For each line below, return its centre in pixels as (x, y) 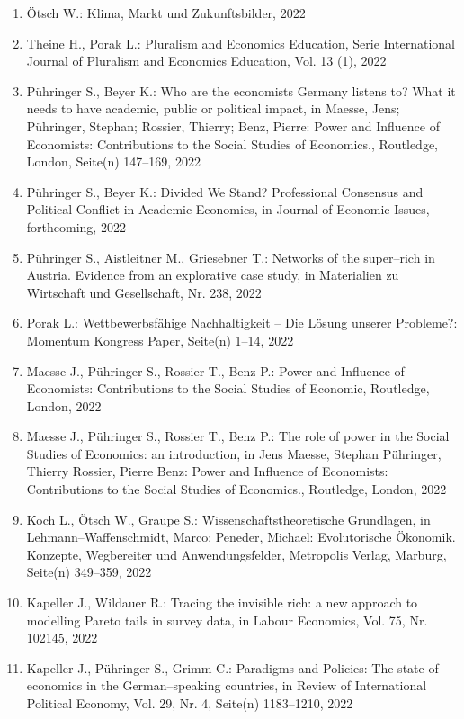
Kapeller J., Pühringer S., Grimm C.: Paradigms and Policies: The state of (232, 667)
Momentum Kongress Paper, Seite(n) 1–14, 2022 (160, 340)
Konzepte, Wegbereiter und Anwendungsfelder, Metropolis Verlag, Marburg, (236, 554)
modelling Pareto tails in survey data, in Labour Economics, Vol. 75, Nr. (227, 620)
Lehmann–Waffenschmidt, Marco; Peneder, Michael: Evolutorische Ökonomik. (241, 537)
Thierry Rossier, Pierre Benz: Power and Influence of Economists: (207, 471)
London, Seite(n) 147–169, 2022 (113, 162)
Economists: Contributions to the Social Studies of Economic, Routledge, (228, 388)
